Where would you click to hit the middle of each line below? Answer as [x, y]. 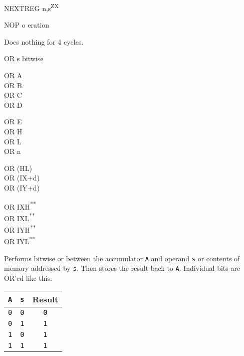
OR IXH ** [20, 206]
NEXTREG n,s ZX [32, 7]
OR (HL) [18, 168]
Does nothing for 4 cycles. [44, 41]
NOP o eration [27, 25]
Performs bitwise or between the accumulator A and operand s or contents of [122, 258]
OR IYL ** [20, 240]
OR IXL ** [20, 217]
